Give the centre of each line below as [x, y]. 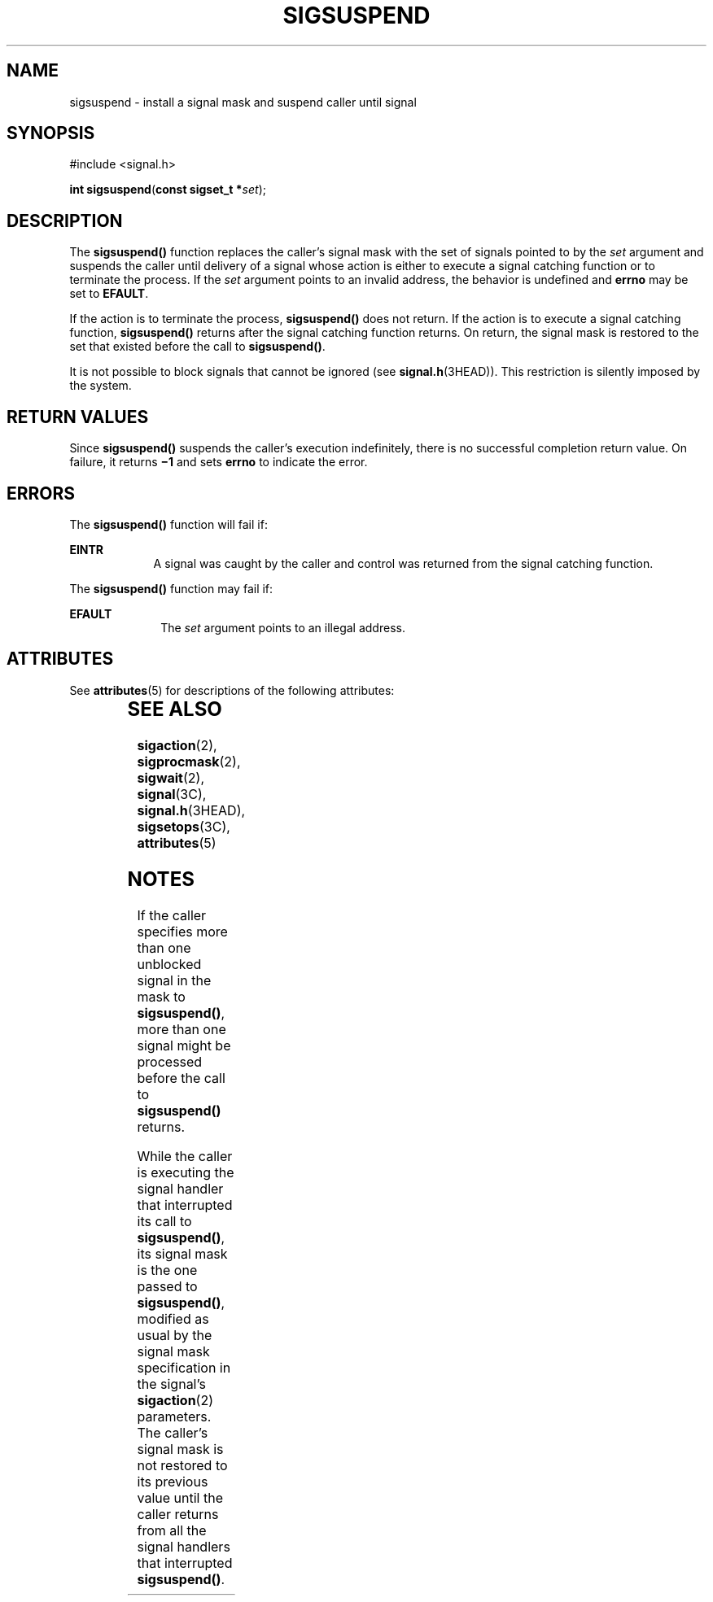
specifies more [182, 931]
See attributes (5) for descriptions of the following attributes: [232, 690]
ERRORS [41, 493]
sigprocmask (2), [189, 761]
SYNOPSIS [51, 133]
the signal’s [171, 1384]
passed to [167, 1286]
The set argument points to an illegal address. [283, 627]
